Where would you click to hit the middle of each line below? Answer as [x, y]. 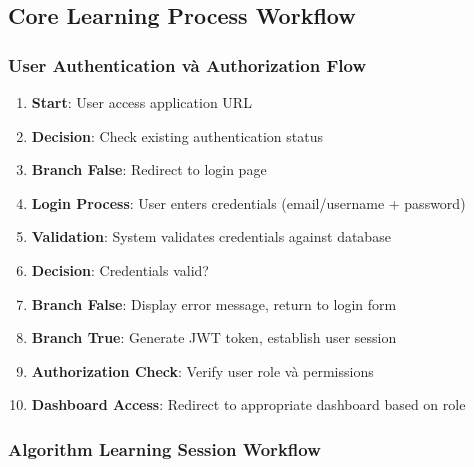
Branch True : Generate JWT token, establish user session [214, 337]
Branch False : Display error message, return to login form [214, 303]
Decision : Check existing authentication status [177, 135]
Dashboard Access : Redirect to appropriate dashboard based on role [248, 404]
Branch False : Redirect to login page [149, 169]
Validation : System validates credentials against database [211, 236]
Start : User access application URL [141, 102]
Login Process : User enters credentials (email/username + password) [248, 202]
